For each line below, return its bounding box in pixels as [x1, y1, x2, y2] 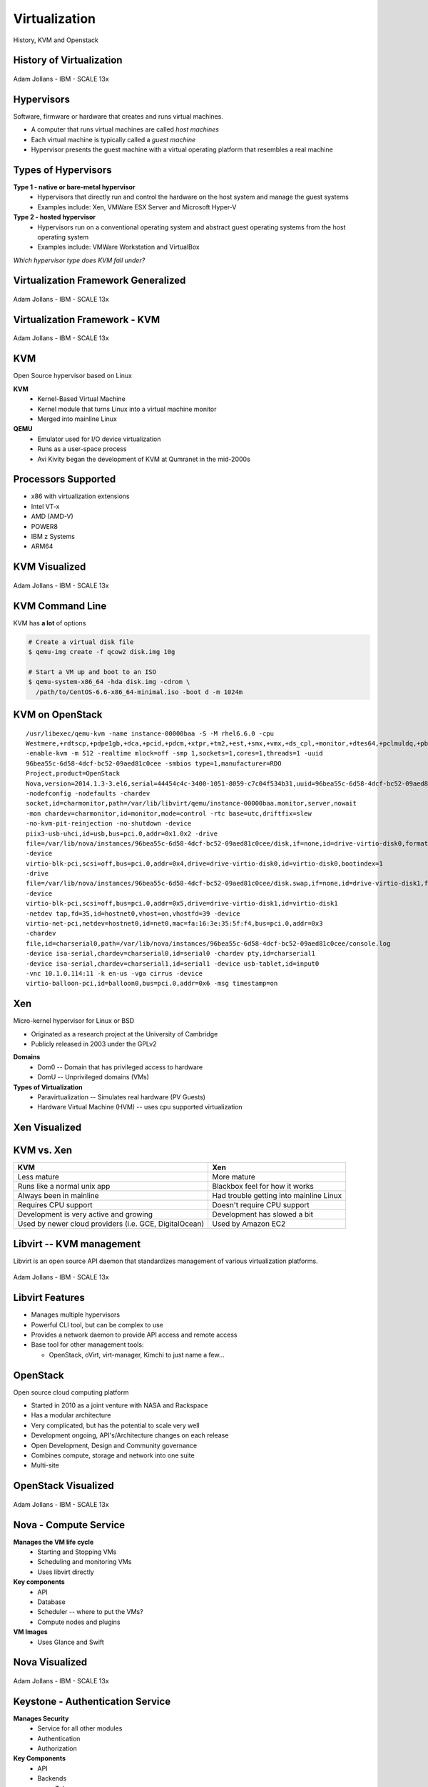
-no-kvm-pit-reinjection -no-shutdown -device [26, 819, 192, 828]
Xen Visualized [13, 1122, 82, 1134]
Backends [37, 1774, 67, 1783]
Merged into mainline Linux [37, 415, 117, 423]
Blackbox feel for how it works [212, 1182, 314, 1192]
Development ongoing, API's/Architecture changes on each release [31, 1431, 229, 1440]
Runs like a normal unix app [17, 1182, 111, 1192]
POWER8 [31, 522, 58, 530]
